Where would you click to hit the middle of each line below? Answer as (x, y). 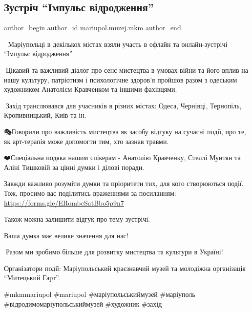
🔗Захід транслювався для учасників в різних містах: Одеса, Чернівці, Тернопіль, (123, 105)
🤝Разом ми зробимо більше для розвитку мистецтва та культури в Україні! (114, 252)
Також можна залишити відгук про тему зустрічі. (77, 219)
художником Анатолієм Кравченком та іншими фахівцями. (91, 89)
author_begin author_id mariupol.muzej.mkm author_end (93, 28)
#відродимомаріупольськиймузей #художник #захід (83, 303)
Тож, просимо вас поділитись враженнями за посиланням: (90, 193)
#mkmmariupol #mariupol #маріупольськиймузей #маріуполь (100, 294)
